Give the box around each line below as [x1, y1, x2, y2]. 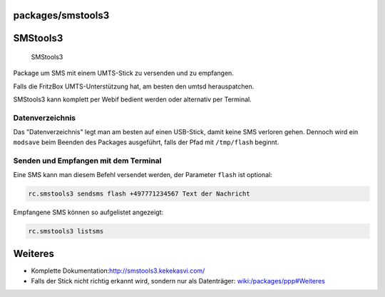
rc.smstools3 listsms [28, 227, 104, 235]
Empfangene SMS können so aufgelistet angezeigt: [13, 208, 164, 216]
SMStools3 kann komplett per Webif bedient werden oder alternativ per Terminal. [13, 95, 252, 104]
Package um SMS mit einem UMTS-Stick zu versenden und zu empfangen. [13, 69, 235, 78]
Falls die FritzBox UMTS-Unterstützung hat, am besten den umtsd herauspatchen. [13, 82, 255, 91]
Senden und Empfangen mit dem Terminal [13, 156, 162, 166]
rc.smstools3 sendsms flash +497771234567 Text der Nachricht [28, 189, 250, 198]
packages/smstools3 [13, 9, 110, 21]
